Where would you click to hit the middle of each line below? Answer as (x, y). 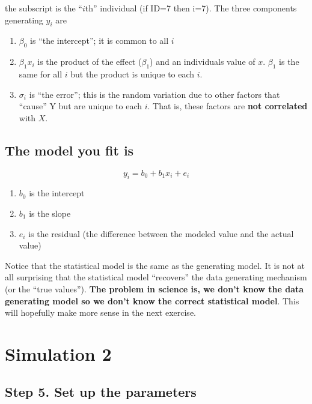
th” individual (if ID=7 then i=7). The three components (191, 8)
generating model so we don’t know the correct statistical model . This (152, 300)
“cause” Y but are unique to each (81, 106)
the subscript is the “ (44, 8)
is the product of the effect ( (90, 62)
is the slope (50, 213)
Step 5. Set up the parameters (101, 392)
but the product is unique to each (133, 74)
